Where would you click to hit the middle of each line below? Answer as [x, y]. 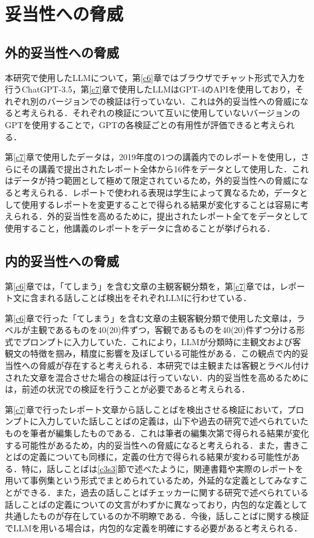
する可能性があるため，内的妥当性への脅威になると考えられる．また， [144, 445]
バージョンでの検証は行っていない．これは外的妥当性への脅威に [174, 101]
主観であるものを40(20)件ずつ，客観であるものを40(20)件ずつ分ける [163, 330]
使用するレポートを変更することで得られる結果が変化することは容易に [161, 204]
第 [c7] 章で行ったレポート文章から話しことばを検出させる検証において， [146, 409]
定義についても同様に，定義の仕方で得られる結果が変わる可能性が [161, 457]
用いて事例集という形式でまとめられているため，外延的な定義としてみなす [152, 480]
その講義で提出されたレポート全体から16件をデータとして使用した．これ [165, 168]
